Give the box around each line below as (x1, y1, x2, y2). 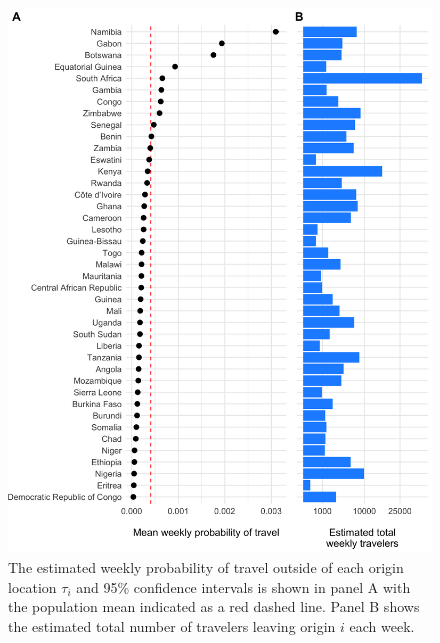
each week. (349, 615, 415, 636)
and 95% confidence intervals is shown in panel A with (76, 576, 411, 597)
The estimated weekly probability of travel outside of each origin (8, 557, 404, 578)
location (8, 576, 57, 597)
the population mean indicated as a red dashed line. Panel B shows (8, 596, 420, 617)
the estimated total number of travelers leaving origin (8, 615, 336, 636)
